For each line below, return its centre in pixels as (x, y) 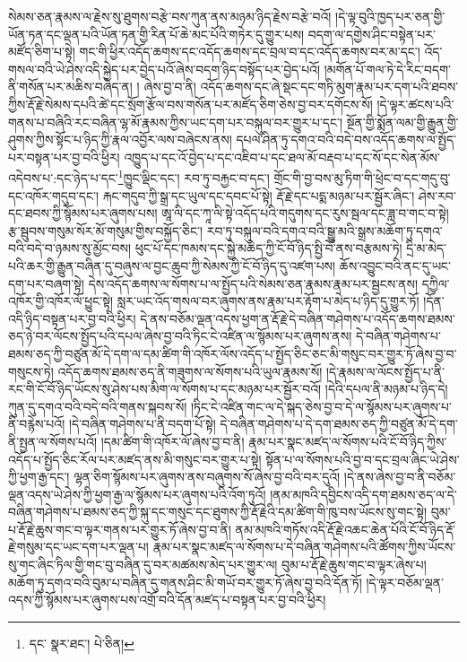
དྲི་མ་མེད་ (427, 248)
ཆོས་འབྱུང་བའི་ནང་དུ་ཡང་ (395, 265)
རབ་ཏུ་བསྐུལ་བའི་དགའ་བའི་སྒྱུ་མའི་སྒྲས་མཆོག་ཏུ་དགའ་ (324, 230)
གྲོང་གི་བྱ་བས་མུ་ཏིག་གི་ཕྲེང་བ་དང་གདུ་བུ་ (362, 178)
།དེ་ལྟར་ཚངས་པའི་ (415, 104)
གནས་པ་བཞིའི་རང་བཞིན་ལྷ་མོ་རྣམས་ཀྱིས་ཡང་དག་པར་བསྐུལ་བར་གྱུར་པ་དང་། (176, 122)
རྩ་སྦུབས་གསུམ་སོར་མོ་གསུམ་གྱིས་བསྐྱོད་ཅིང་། (106, 230)
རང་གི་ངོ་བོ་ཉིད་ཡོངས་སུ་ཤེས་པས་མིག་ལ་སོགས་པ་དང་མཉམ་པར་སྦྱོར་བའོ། (165, 389)
